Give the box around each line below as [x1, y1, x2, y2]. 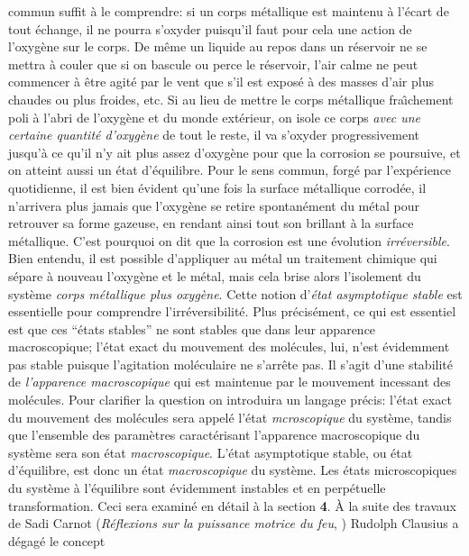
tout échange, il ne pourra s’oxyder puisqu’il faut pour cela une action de [8, 19, 412, 38]
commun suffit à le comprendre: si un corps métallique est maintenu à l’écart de [8, 2, 449, 20]
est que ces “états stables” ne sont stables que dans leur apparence [8, 319, 376, 338]
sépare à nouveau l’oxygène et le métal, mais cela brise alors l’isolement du [8, 266, 421, 285]
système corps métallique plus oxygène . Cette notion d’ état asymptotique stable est [8, 284, 463, 303]
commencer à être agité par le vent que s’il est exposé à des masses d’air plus [8, 72, 434, 91]
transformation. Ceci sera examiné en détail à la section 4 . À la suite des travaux [8, 496, 457, 515]
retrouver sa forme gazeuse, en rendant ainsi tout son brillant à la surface [8, 214, 414, 232]
